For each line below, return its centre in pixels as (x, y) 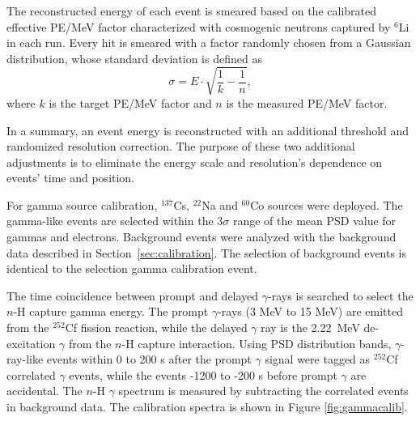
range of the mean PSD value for (314, 221)
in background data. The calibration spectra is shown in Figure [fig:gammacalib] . (207, 407)
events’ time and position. (71, 178)
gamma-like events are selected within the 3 (115, 221)
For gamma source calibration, (82, 204)
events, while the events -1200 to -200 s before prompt (203, 374)
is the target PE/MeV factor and (130, 102)
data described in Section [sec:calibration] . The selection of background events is (207, 252)
